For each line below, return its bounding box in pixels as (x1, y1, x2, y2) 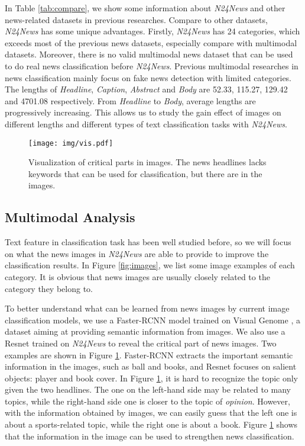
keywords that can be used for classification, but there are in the (28, 167, 262, 179)
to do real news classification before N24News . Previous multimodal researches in (5, 59, 298, 72)
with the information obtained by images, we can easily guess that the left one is (5, 406, 297, 419)
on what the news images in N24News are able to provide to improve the (5, 247, 269, 259)
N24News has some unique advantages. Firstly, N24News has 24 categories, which (5, 25, 300, 37)
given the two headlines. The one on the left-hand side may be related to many (5, 383, 291, 396)
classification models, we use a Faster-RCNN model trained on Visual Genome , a (5, 313, 300, 326)
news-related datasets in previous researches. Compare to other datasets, (5, 13, 268, 25)
